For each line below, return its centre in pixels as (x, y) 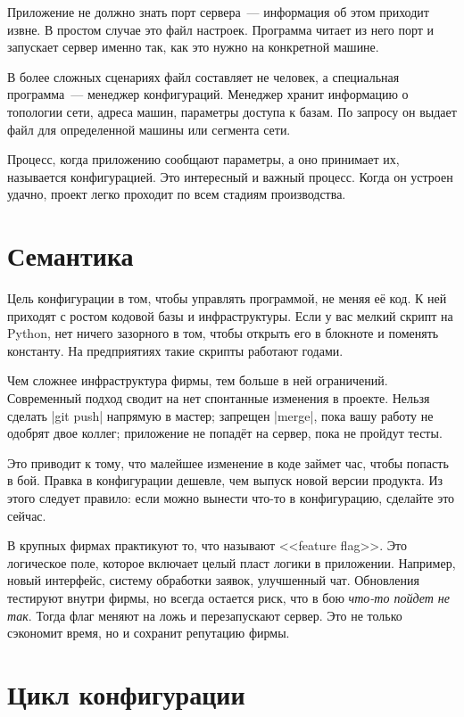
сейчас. (27, 515)
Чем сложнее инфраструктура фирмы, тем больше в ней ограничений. (198, 380)
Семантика (70, 255)
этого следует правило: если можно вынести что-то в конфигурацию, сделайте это (231, 498)
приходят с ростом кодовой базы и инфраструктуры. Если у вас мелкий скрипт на (230, 315)
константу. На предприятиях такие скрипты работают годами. (175, 350)
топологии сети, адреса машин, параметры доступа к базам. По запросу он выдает (232, 111)
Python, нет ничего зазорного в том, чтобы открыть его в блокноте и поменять (223, 333)
